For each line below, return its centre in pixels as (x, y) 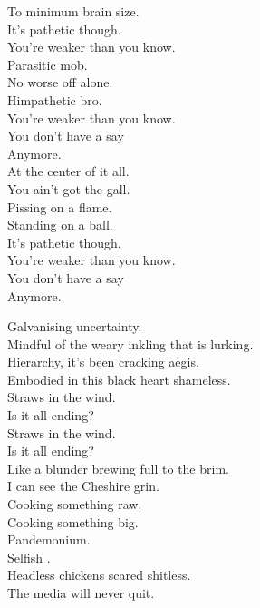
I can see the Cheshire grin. (83, 486)
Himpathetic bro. (55, 99)
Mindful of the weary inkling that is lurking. (130, 343)
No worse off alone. (60, 82)
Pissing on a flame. (60, 206)
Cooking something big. (73, 521)
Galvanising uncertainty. (75, 326)
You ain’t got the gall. (69, 188)
